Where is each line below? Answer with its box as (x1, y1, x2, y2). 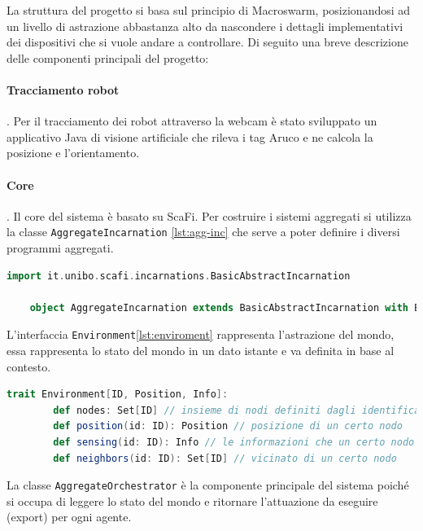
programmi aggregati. (7, 239, 114, 256)
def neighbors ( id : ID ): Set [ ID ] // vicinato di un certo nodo (53, 452, 397, 464)
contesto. (7, 358, 51, 375)
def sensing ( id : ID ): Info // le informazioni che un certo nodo (53, 437, 415, 448)
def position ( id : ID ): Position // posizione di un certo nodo (53, 420, 403, 432)
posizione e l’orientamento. (7, 144, 140, 161)
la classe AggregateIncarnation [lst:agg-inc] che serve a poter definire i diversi (7, 223, 400, 240)
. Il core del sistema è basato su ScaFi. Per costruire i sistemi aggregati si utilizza (7, 207, 412, 224)
